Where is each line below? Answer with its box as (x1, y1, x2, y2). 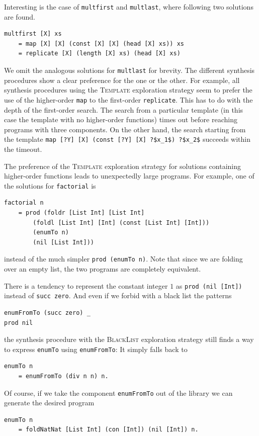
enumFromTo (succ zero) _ (4, 309, 91, 316)
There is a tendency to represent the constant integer (4, 280, 168, 291)
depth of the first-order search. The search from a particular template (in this (4, 104, 243, 115)
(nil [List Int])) (33, 238, 94, 246)
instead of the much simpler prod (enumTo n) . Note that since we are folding (4, 253, 243, 264)
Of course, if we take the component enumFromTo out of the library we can (4, 387, 233, 398)
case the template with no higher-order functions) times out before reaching (4, 114, 237, 125)
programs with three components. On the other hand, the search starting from (4, 124, 246, 134)
